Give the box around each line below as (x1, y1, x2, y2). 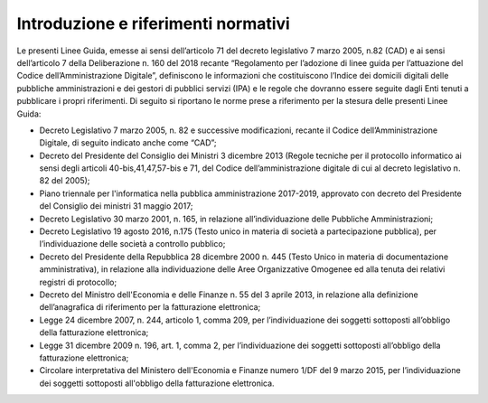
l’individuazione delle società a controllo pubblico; (39, 239, 226, 249)
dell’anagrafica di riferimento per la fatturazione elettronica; (39, 302, 261, 313)
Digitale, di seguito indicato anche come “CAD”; (39, 137, 217, 148)
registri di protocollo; (39, 276, 117, 287)
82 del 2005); (39, 175, 90, 186)
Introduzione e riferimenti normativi (16, 14, 291, 33)
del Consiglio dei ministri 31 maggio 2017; (39, 201, 193, 211)
